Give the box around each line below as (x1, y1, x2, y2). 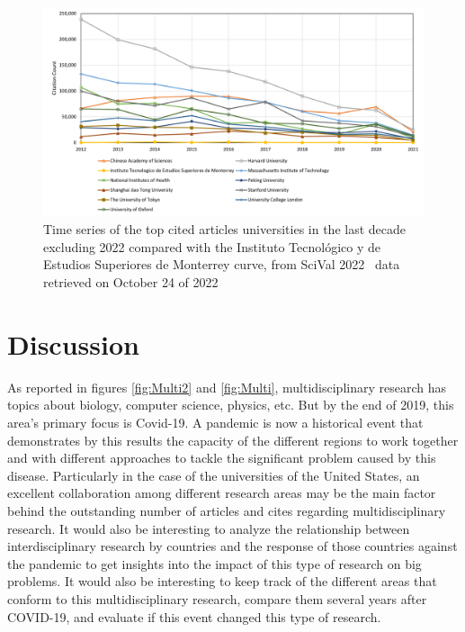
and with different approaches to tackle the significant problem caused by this (7, 448, 436, 467)
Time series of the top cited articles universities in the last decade (43, 220, 407, 239)
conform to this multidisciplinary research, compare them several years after (7, 589, 427, 608)
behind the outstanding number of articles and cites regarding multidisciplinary (7, 501, 446, 519)
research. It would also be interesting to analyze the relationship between (7, 519, 410, 537)
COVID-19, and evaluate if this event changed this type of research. (7, 607, 381, 626)
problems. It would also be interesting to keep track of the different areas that (7, 572, 437, 591)
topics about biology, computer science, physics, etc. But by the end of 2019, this (7, 395, 454, 414)
